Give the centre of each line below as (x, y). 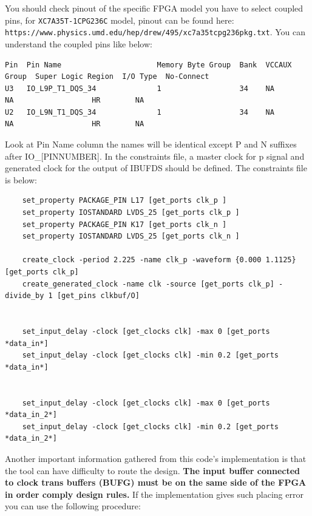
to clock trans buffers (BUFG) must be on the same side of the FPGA (156, 482)
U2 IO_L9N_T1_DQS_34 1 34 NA (140, 112)
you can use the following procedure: (73, 506)
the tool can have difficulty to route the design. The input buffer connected (153, 470)
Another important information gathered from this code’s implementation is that (156, 458)
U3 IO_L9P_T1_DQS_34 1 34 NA (140, 88)
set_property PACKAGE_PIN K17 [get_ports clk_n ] (124, 224)
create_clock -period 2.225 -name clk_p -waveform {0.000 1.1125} (159, 260)
